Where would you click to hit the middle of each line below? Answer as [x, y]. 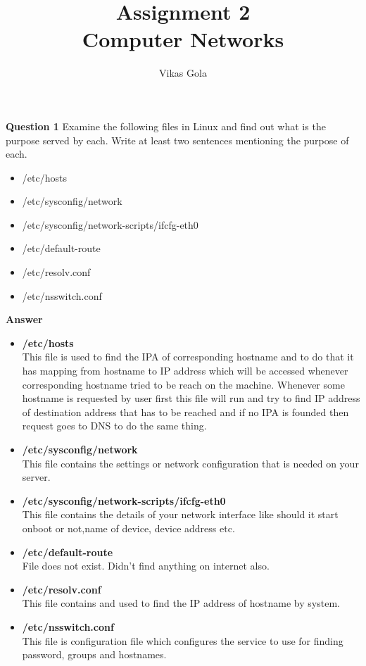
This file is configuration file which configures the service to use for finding [183, 640]
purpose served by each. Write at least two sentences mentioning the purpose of [177, 140]
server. [36, 477]
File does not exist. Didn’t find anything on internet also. [146, 566]
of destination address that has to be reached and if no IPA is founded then [185, 411]
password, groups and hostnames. [94, 654]
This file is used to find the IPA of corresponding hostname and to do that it [188, 357]
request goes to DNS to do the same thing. [114, 426]
